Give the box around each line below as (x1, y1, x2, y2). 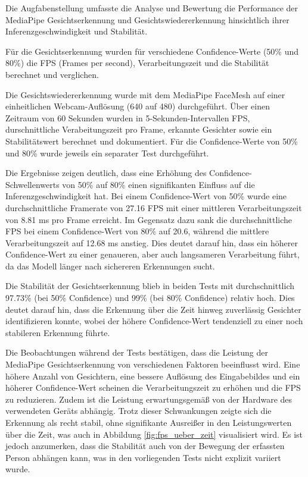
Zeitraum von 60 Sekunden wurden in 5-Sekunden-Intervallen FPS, (5, 111, 250, 124)
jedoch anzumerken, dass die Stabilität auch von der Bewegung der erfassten (5, 440, 285, 452)
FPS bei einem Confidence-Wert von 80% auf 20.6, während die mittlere (5, 225, 269, 237)
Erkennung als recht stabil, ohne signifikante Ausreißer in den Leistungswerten (5, 416, 292, 428)
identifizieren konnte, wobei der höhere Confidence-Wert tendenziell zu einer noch (5, 315, 303, 327)
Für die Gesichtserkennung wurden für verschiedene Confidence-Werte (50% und (5, 45, 299, 57)
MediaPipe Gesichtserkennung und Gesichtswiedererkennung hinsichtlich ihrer (5, 13, 290, 26)
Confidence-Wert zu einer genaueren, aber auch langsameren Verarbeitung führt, (5, 248, 300, 261)
